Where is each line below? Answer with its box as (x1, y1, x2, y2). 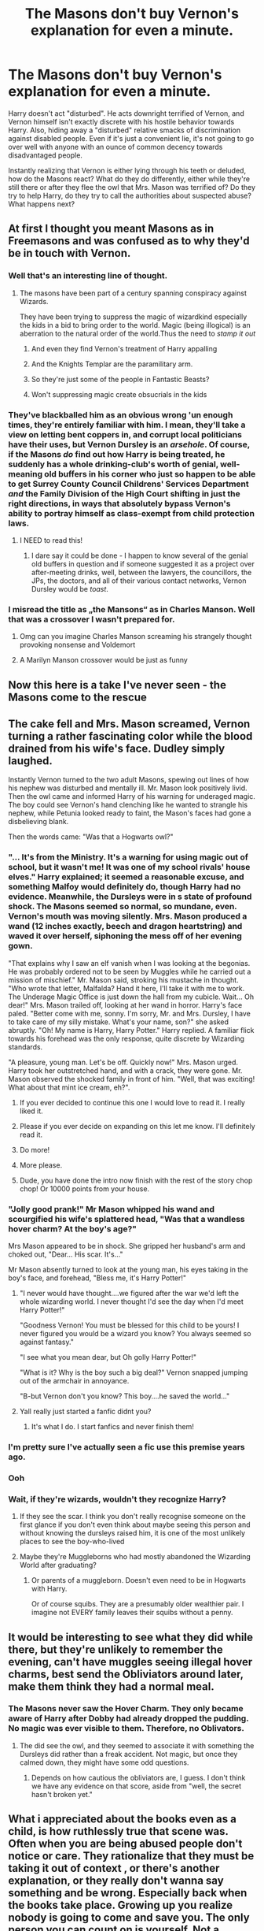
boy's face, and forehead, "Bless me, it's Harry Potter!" (8, 1273, 187, 1283)
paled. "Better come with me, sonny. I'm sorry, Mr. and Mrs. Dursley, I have (8, 1008, 251, 1018)
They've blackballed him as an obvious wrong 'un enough (8, 409, 233, 420)
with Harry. (31, 1584, 68, 1594)
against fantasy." (19, 1337, 75, 1347)
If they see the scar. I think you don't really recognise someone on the (19, 1512, 246, 1521)
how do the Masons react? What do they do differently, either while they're (8, 174, 250, 184)
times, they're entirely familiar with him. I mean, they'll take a (8, 419, 246, 430)
